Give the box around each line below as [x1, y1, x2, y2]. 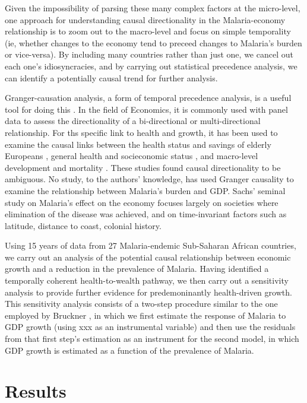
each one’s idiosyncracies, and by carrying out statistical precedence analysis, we [5, 59, 297, 72]
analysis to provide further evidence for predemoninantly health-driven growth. [5, 285, 292, 298]
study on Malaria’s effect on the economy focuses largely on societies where [5, 196, 278, 208]
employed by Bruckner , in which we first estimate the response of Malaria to [5, 309, 286, 321]
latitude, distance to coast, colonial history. [5, 219, 162, 231]
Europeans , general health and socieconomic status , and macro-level [5, 150, 258, 162]
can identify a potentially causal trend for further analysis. [5, 71, 218, 84]
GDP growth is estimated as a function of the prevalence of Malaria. [5, 344, 254, 356]
